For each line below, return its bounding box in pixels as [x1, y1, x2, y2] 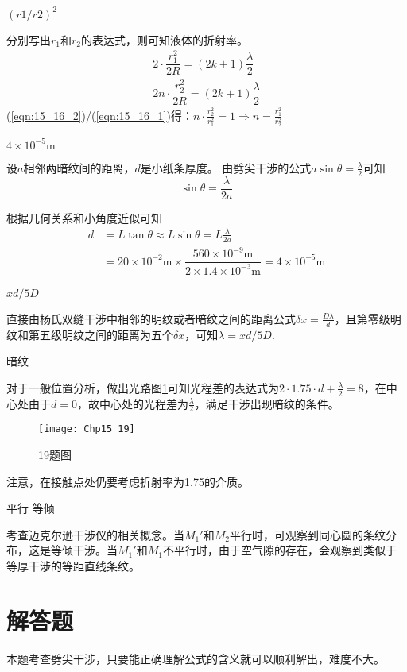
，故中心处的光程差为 [76, 395, 188, 411]
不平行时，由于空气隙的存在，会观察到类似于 [162, 542, 397, 558]
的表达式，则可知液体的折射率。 [81, 31, 249, 48]
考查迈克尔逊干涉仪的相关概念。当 [6, 526, 184, 543]
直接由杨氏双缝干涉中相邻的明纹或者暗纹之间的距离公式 [6, 310, 296, 326]
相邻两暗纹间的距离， [23, 159, 135, 176]
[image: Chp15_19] [38, 423, 135, 435]
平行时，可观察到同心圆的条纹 [229, 526, 386, 543]
